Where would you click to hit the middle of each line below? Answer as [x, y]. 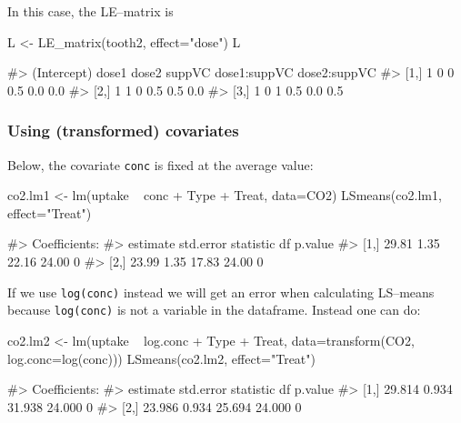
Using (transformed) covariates [123, 131]
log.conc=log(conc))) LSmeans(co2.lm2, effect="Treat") [161, 358]
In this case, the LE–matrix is [90, 11]
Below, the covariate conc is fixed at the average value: [160, 164]
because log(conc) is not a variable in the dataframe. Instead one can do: [214, 310]
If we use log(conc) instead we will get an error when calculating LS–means [221, 292]
